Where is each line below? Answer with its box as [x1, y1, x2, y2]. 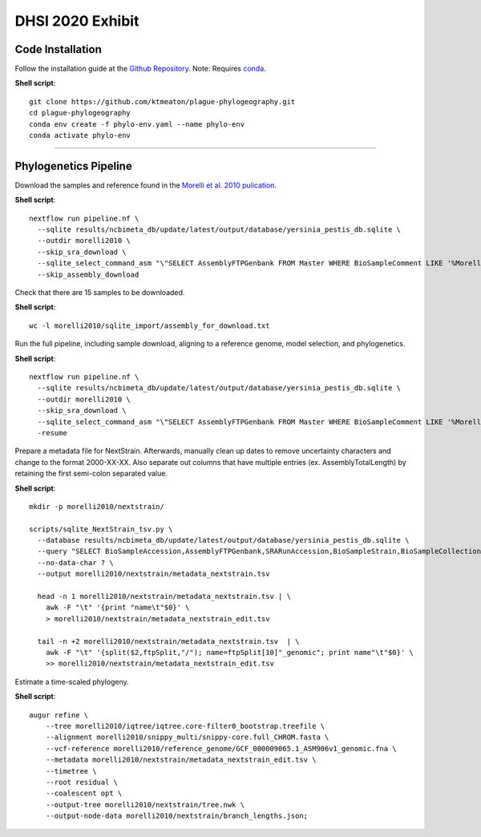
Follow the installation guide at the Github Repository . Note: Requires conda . [14, 64, 266, 74]
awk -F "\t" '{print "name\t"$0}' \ [45, 603, 190, 613]
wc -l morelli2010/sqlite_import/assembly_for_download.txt [29, 321, 270, 330]
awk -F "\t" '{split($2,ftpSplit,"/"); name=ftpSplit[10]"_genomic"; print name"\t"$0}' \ [45, 648, 414, 657]
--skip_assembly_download [37, 269, 139, 279]
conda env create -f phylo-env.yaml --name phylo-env [29, 119, 245, 128]
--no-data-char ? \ [37, 558, 114, 567]
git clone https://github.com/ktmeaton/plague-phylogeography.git [29, 97, 296, 106]
